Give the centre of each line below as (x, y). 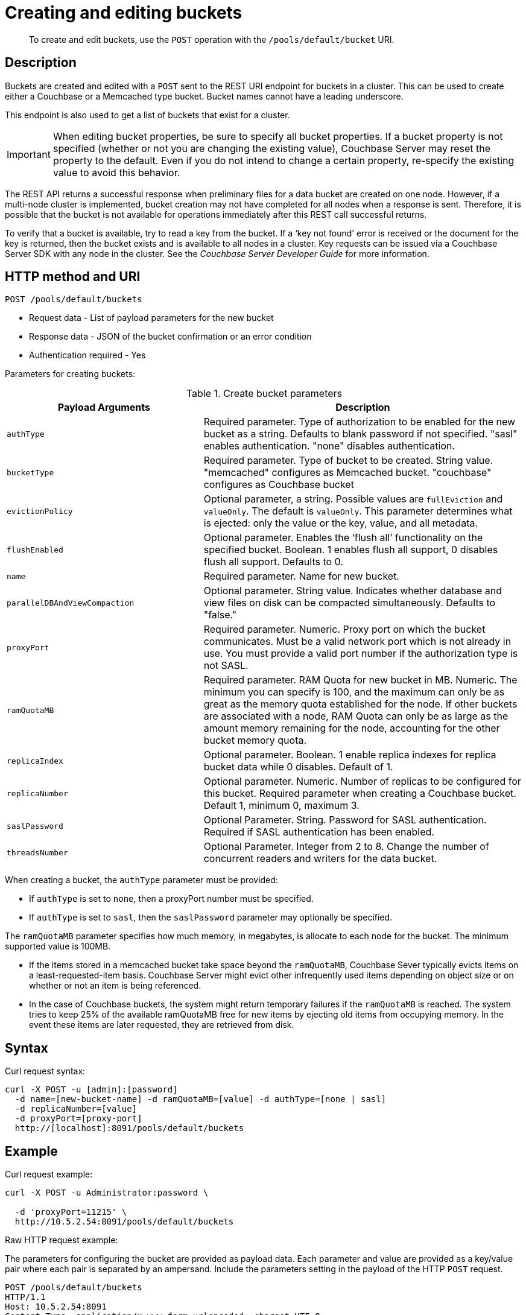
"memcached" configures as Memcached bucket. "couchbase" (347, 473)
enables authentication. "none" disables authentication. (329, 446)
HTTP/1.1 (25, 1297)
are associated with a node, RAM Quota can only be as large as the (356, 716)
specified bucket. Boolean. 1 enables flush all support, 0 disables (351, 550)
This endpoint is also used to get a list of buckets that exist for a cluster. (147, 115)
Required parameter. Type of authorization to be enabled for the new (360, 422)
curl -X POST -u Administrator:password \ (107, 1193)
